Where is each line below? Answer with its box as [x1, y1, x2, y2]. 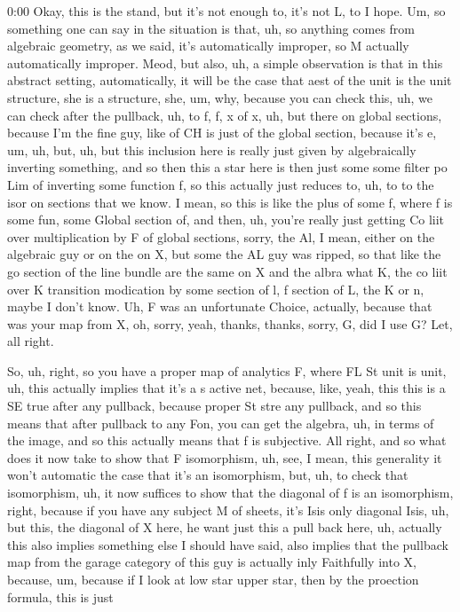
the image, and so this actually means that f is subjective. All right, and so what [7, 431, 447, 450]
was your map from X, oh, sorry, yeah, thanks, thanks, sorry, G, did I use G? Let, [7, 314, 453, 333]
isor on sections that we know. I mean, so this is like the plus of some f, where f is [7, 192, 453, 211]
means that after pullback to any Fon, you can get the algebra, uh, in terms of [7, 413, 434, 432]
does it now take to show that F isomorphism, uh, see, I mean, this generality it [7, 448, 442, 467]
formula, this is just [7, 587, 114, 606]
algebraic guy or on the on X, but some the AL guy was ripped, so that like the [7, 245, 441, 263]
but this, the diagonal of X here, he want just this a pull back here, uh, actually [7, 518, 442, 537]
